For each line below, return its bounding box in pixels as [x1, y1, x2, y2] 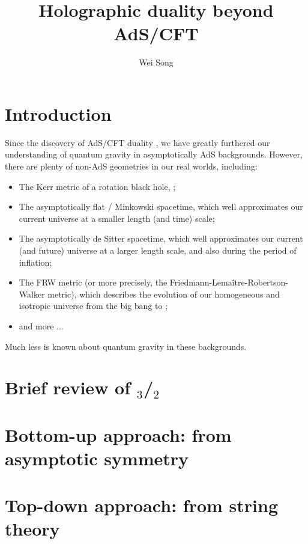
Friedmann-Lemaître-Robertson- [169, 276, 289, 289]
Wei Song [139, 56, 174, 69]
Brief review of [5, 375, 131, 400]
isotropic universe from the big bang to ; [19, 299, 168, 312]
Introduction [5, 101, 112, 126]
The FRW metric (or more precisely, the [19, 276, 168, 289]
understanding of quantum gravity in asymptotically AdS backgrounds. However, [5, 148, 303, 160]
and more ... [19, 319, 64, 332]
